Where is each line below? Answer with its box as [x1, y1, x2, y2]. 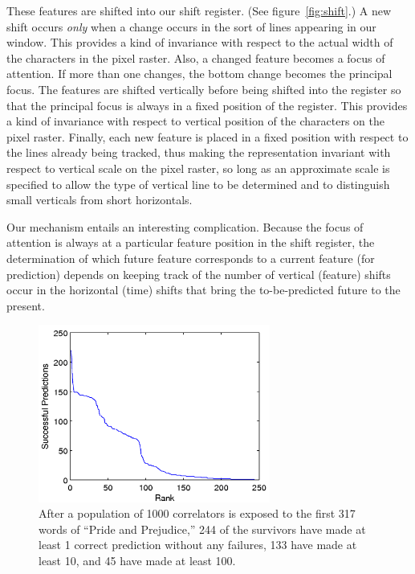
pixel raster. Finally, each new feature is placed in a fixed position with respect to [6, 128, 409, 145]
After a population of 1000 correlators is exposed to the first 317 [39, 505, 356, 522]
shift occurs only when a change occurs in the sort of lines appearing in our [6, 18, 376, 35]
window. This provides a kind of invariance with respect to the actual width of [6, 34, 393, 51]
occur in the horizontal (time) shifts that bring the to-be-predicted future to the [6, 281, 401, 298]
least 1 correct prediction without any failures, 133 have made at [39, 536, 357, 553]
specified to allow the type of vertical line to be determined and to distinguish [6, 175, 390, 192]
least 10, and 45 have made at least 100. [39, 552, 236, 569]
